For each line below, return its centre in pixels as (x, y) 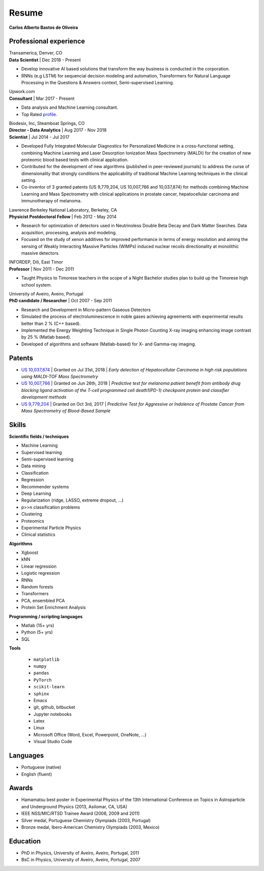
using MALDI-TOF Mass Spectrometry (60, 376)
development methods (44, 397)
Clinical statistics (38, 534)
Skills (18, 424)
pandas (41, 673)
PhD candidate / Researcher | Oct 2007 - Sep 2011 (60, 301)
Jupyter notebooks (53, 714)
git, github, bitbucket (54, 707)
